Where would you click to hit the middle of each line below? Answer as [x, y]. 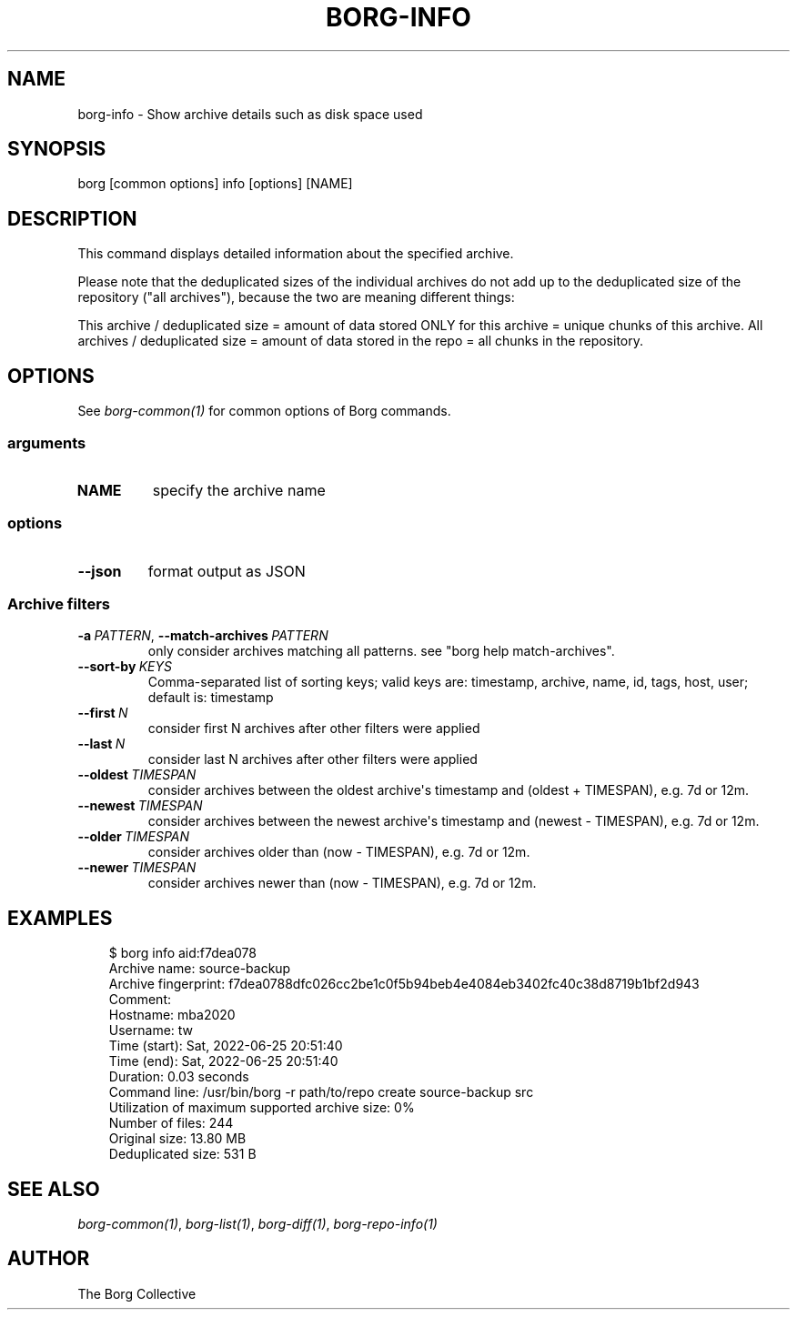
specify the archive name [239, 490]
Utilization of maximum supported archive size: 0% [262, 1108]
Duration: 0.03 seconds [179, 1077]
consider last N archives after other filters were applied [313, 759]
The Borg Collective [137, 1293]
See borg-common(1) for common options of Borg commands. [264, 411]
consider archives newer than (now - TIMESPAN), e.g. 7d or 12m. [342, 883]
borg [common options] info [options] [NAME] [215, 184]
